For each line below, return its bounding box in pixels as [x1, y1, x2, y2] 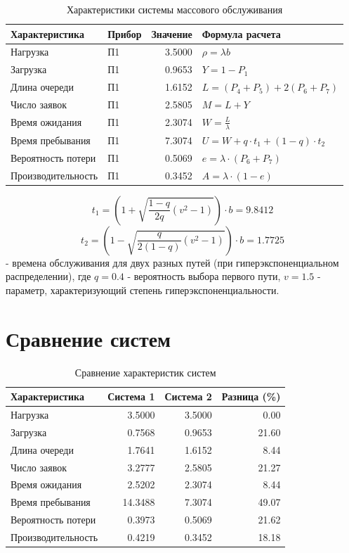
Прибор [107, 26, 142, 41]
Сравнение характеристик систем [74, 364, 216, 379]
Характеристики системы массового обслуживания [66, 2, 283, 16]
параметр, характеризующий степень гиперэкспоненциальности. [6, 282, 279, 297]
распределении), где [6, 269, 91, 284]
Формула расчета [202, 26, 281, 41]
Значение [151, 26, 192, 41]
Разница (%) [221, 389, 281, 404]
